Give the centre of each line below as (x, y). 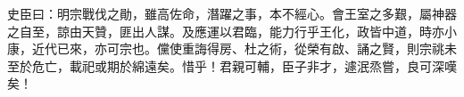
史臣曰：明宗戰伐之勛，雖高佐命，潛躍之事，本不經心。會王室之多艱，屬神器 (232, 13)
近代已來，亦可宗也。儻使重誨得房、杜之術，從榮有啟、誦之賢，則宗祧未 (244, 48)
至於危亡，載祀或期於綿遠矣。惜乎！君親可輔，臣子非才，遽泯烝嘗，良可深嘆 (232, 65)
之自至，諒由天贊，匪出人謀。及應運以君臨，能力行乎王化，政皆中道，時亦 (226, 31)
